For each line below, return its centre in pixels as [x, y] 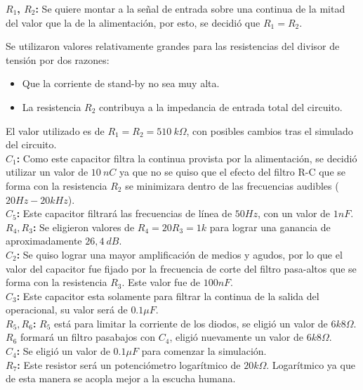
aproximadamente [44, 241]
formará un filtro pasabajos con [88, 337]
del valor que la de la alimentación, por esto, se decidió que [133, 22]
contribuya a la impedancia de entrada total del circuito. [221, 106]
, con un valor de [294, 213]
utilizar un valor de [47, 172]
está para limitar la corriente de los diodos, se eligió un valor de [191, 323]
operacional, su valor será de [67, 310]
